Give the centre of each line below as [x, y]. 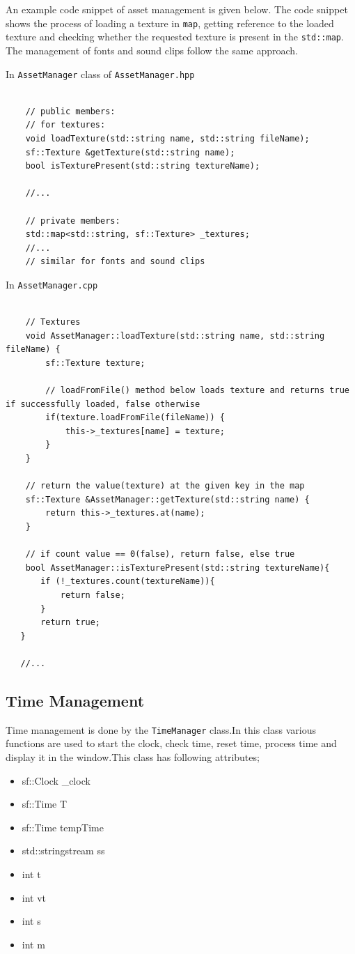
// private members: [73, 221]
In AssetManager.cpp [52, 284]
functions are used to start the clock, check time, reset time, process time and [171, 743]
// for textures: [65, 125]
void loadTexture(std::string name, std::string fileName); [167, 138]
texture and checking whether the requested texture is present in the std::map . [175, 37]
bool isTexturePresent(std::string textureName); [143, 166]
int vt [34, 897]
